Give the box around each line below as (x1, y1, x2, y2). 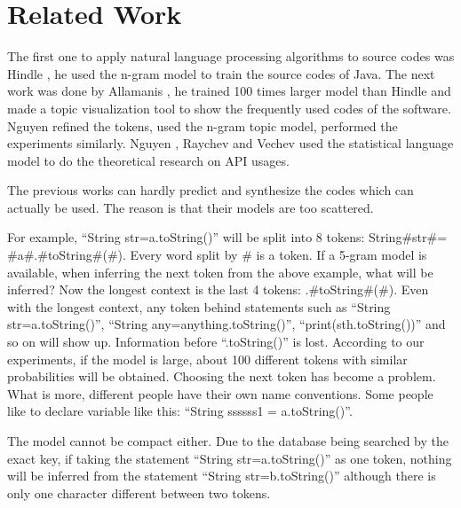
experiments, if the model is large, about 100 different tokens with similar (7, 349, 408, 368)
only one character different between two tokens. (7, 483, 271, 502)
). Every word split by (117, 246, 238, 264)
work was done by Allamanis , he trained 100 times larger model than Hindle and (7, 82, 451, 100)
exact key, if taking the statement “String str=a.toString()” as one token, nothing (7, 449, 452, 467)
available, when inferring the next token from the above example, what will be (7, 262, 433, 281)
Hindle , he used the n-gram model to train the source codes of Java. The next (7, 64, 435, 82)
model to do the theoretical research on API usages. (7, 151, 290, 169)
